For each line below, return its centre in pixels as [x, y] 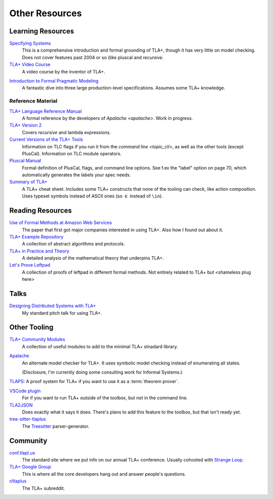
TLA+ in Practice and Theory [39, 251]
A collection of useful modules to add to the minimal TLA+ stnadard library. [100, 346]
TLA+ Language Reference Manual [45, 111]
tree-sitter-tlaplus [28, 419]
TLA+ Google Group [30, 467]
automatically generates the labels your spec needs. [76, 175]
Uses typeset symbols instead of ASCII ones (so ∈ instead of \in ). [93, 196]
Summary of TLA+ [28, 182]
